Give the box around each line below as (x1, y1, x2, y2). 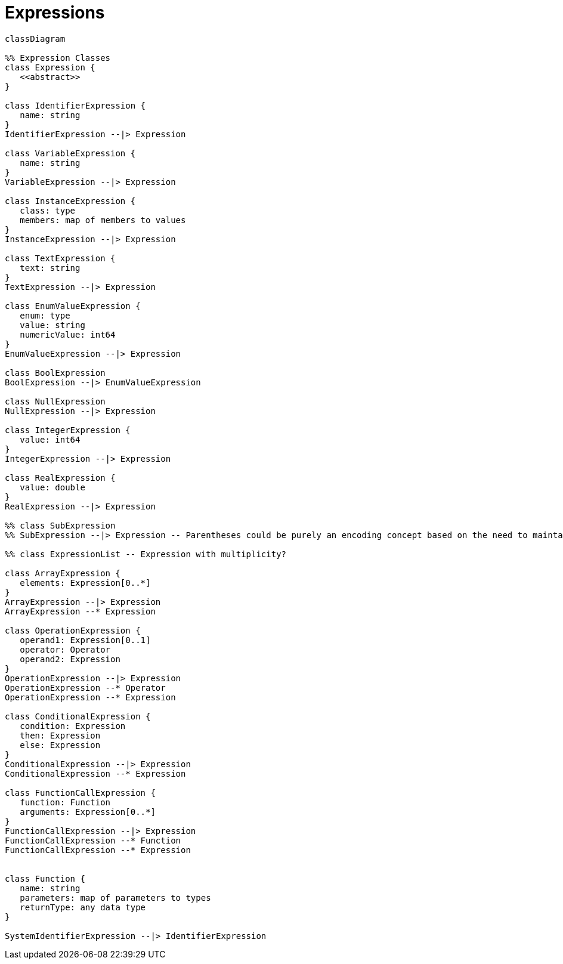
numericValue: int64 (20, 329, 116, 339)
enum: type (20, 310, 70, 320)
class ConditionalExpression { (5, 711, 151, 721)
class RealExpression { (5, 472, 116, 483)
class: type (20, 205, 76, 215)
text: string (20, 262, 81, 273)
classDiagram (5, 33, 66, 44)
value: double (20, 482, 85, 492)
